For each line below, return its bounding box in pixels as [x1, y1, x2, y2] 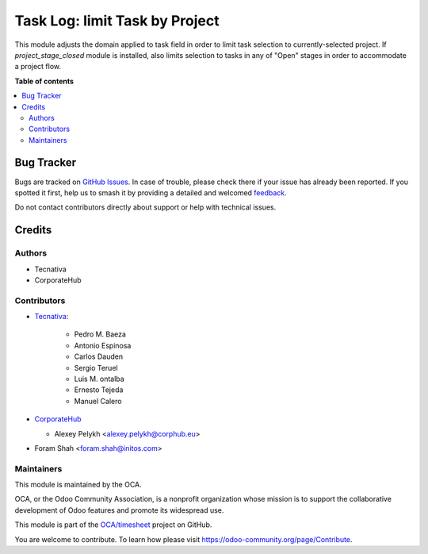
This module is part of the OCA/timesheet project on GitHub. [14, 520, 212, 529]
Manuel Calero [74, 396, 122, 406]
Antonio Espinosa [74, 340, 132, 350]
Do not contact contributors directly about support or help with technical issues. [14, 202, 277, 212]
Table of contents [14, 76, 75, 86]
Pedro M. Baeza [74, 329, 127, 339]
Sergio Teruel [74, 363, 118, 372]
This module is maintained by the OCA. [14, 480, 142, 490]
